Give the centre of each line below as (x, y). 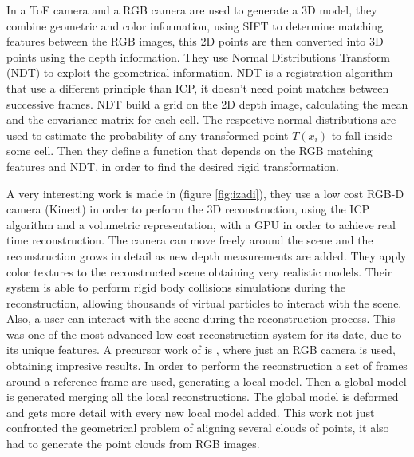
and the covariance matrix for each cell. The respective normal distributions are (201, 119)
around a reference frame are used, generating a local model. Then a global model (207, 381)
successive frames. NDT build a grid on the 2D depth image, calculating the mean (207, 103)
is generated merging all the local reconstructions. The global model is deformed (203, 397)
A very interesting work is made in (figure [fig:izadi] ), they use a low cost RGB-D (205, 193)
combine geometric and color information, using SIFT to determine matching (195, 25)
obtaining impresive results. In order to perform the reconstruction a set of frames (207, 366)
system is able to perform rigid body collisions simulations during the (176, 287)
